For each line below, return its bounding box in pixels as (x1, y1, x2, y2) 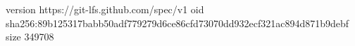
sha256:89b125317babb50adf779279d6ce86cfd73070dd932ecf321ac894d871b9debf (6, 15, 349, 30)
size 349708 (6, 29, 54, 44)
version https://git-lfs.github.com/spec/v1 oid (6, 2, 204, 16)
